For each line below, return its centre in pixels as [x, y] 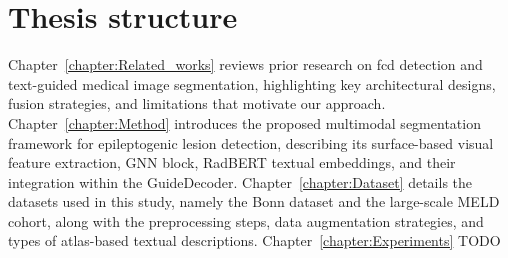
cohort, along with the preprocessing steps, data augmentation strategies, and [246, 220]
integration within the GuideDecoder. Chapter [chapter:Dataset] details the [240, 181]
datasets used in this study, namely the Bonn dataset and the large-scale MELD [254, 201]
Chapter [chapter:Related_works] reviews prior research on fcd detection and [245, 64]
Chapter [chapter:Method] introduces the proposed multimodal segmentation [244, 122]
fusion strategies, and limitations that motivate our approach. [197, 103]
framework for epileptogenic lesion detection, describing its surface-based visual [251, 142]
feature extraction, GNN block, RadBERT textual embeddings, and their [232, 162]
